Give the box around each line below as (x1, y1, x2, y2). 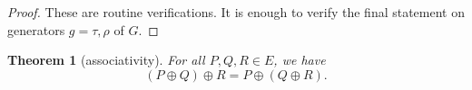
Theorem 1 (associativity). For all (7, 50, 205, 69)
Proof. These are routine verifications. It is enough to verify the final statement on (7, 3, 465, 21)
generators (7, 20, 65, 39)
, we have (273, 50, 326, 69)
